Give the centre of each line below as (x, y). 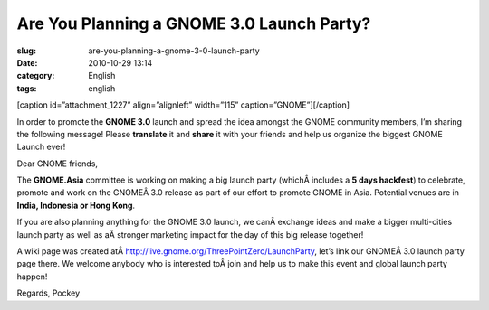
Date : (27, 62)
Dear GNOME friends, (58, 164)
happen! (32, 277)
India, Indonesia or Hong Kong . (76, 205)
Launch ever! (41, 147)
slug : (26, 51)
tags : (27, 88)
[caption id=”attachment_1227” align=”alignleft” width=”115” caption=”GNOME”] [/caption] (183, 105)
